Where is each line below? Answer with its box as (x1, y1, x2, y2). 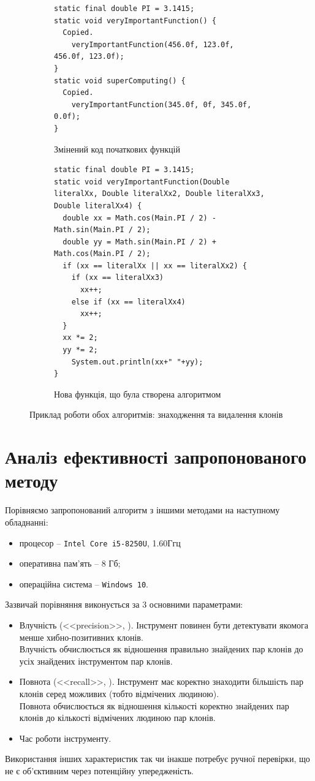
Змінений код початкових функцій (54, 142, 180, 155)
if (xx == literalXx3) (71, 273, 164, 282)
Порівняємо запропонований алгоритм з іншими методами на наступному (5, 504, 280, 516)
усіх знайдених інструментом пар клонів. (19, 654, 173, 667)
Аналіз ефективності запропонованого (5, 444, 307, 469)
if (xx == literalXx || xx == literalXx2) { (63, 261, 247, 270)
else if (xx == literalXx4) (71, 297, 186, 306)
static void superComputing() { (54, 76, 186, 85)
